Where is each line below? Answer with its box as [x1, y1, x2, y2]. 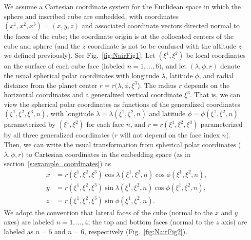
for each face [86, 119, 124, 129]
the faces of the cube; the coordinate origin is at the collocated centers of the [4, 31, 234, 41]
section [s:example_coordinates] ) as [4, 158, 111, 169]
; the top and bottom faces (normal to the [88, 217, 214, 227]
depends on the [184, 80, 230, 90]
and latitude [149, 108, 186, 119]
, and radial [199, 70, 234, 80]
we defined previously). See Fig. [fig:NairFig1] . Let [4, 50, 155, 60]
